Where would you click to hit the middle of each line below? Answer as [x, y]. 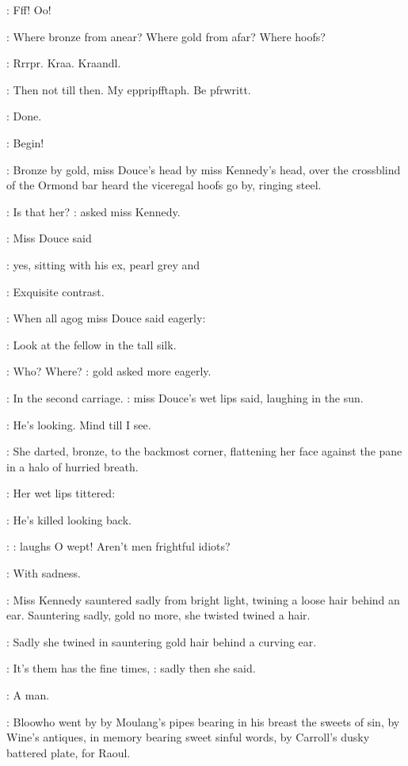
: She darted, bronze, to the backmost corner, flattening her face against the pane [204, 451]
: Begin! [25, 142]
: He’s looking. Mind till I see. [79, 424]
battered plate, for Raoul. [69, 752]
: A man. [28, 695]
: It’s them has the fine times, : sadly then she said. [131, 668]
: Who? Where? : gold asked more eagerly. [109, 371]
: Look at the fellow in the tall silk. [92, 344]
